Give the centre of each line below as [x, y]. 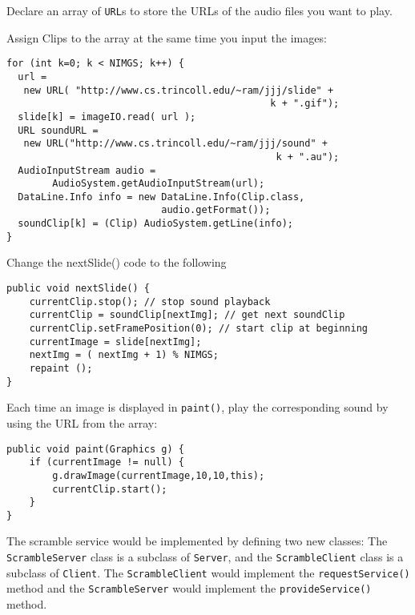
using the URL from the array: [82, 422]
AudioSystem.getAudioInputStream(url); [159, 184]
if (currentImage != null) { [107, 462]
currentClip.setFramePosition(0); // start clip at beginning [199, 328]
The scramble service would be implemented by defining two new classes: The [197, 541]
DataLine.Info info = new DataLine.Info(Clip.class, [161, 197]
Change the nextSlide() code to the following [117, 262]
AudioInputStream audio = [87, 170]
